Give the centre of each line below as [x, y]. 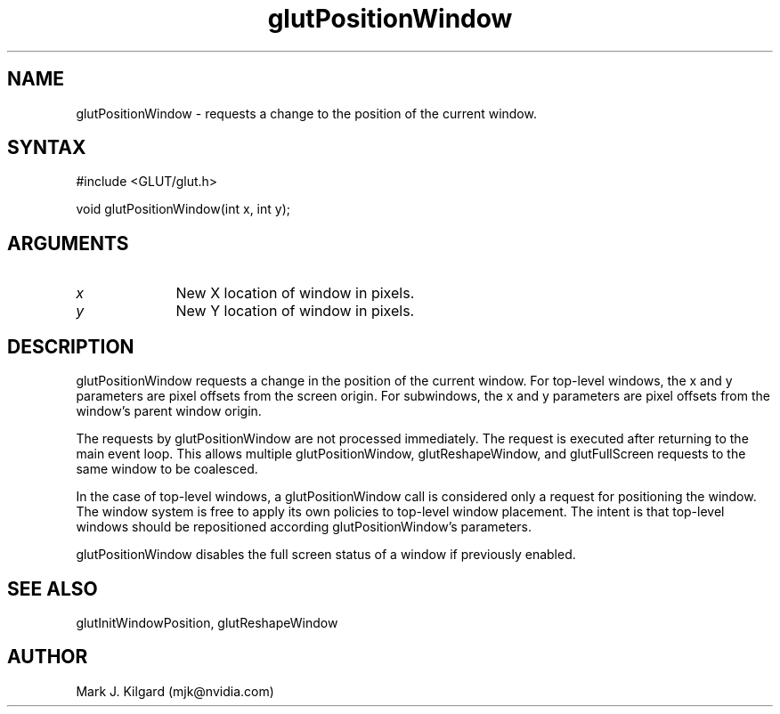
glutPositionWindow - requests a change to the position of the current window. [306, 113]
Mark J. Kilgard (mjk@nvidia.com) [175, 691]
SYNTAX [47, 148]
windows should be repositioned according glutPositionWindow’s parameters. [304, 527]
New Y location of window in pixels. [295, 311]
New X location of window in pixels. [295, 293]
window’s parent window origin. [169, 411]
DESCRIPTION [71, 346]
